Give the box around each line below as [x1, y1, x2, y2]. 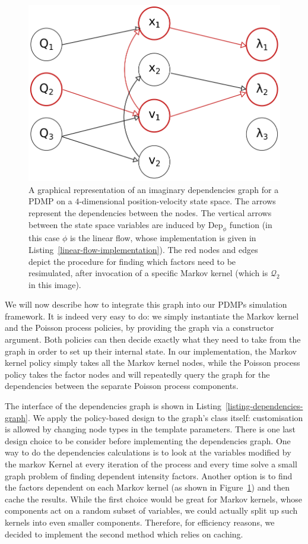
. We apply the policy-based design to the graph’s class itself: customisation [27, 411, 303, 423]
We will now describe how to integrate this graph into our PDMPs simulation [5, 298, 287, 311]
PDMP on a [28, 195, 72, 207]
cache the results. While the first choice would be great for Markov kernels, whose [5, 492, 303, 505]
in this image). [28, 278, 81, 290]
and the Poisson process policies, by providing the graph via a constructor [5, 321, 274, 334]
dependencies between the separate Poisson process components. [5, 379, 239, 392]
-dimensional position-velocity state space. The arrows [79, 195, 276, 207]
